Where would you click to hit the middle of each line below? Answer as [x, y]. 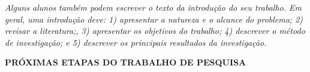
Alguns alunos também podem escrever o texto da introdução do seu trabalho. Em [153, 7]
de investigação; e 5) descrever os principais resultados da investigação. [136, 42]
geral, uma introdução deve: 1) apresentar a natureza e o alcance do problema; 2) [154, 19]
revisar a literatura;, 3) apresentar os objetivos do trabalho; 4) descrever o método [155, 31]
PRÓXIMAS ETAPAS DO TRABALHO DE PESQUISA [126, 62]
